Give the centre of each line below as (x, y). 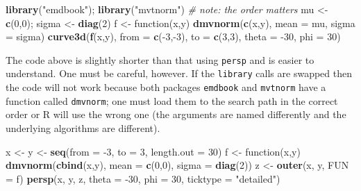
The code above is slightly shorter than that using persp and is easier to (160, 59)
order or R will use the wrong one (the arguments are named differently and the (176, 114)
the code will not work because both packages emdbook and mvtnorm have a (166, 87)
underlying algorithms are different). (83, 128)
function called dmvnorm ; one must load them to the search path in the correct (172, 100)
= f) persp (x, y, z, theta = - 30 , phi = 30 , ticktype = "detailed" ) (143, 178)
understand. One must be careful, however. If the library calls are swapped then (179, 73)
